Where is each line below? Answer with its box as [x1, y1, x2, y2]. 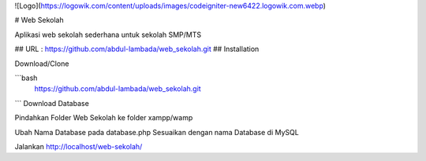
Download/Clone [14, 59, 69, 68]
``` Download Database [14, 98, 90, 108]
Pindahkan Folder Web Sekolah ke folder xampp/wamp [14, 113, 193, 123]
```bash [14, 73, 38, 82]
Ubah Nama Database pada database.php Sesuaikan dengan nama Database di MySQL [14, 127, 299, 137]
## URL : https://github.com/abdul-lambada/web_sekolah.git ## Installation [14, 44, 260, 54]
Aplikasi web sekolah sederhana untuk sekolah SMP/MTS [14, 30, 202, 39]
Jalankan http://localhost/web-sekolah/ [14, 141, 143, 151]
